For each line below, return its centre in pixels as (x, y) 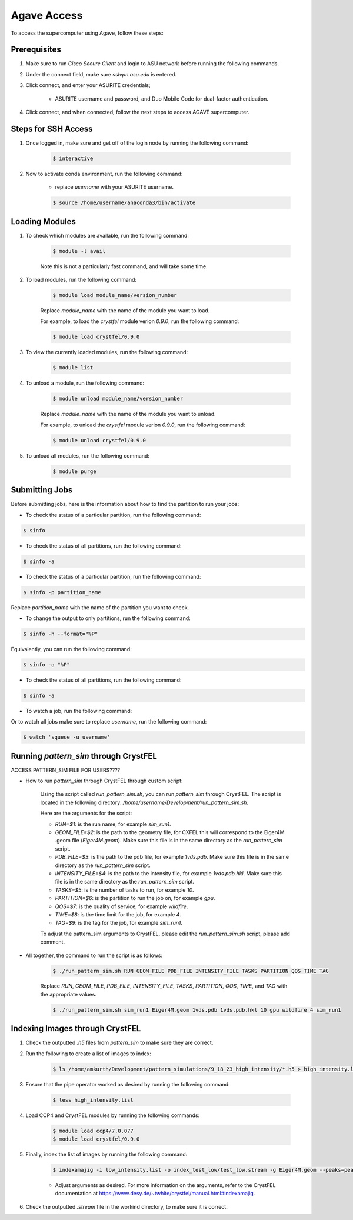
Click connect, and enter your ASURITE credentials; (88, 85)
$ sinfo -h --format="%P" (61, 634)
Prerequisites (36, 50)
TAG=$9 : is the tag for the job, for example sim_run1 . (119, 923)
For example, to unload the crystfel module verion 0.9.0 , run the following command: (143, 425)
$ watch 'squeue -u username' (67, 737)
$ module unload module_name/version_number (118, 399)
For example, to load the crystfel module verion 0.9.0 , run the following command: (140, 321)
